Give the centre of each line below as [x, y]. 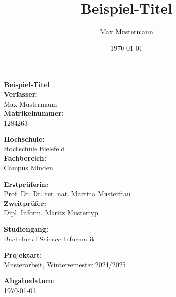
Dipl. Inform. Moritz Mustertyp [51, 213]
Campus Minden [28, 168]
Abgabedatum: [29, 281]
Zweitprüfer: [25, 203]
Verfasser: [21, 94]
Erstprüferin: [26, 184]
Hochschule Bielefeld [35, 148]
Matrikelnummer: [34, 113]
